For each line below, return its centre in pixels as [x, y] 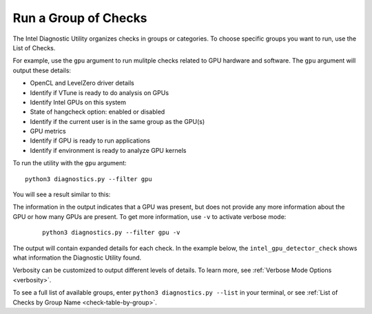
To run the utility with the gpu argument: [70, 163]
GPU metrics [48, 132]
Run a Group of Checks [80, 18]
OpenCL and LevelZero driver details [82, 83]
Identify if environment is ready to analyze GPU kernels [108, 150]
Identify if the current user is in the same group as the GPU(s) [117, 121]
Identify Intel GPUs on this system [78, 102]
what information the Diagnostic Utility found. [77, 258]
